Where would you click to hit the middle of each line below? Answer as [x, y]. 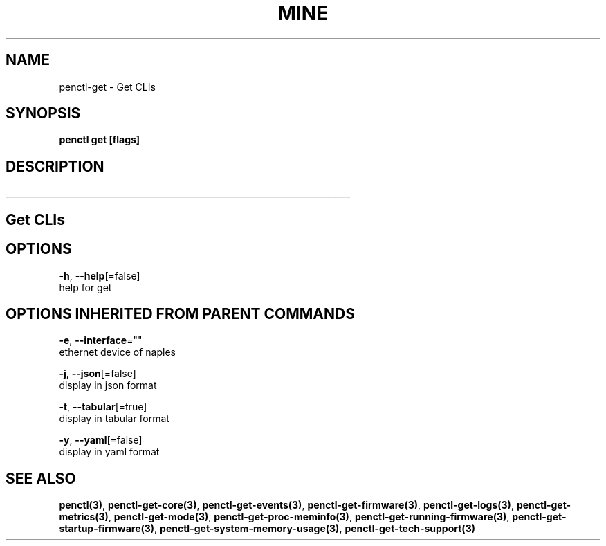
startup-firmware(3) [107, 529]
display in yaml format [109, 452]
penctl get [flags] [100, 140]
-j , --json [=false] [98, 374]
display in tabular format [114, 419]
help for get [85, 287]
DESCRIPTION [55, 166]
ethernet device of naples [117, 352]
